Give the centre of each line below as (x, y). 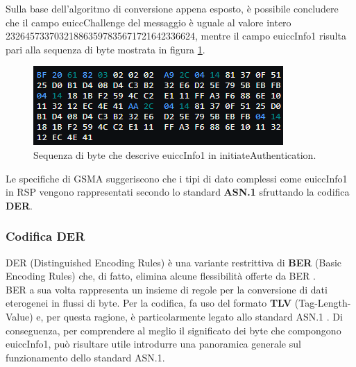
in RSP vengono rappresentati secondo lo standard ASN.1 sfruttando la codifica (178, 192)
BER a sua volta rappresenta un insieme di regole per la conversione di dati (167, 289)
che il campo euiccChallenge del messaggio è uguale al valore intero (149, 22)
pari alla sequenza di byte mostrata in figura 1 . (105, 49)
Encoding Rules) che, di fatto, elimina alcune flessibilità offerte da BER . (161, 276)
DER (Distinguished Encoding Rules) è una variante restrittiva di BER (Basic (174, 262)
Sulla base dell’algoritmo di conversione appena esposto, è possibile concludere (172, 8)
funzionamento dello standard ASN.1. (85, 357)
